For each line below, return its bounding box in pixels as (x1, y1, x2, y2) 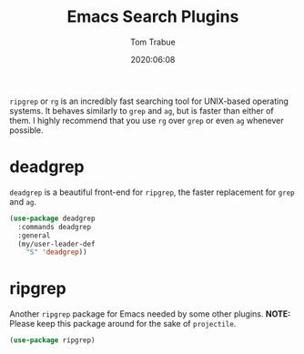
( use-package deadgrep (9, 214, 96, 223)
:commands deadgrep (17, 222, 92, 231)
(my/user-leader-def (17, 239, 96, 248)
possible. (9, 125, 44, 136)
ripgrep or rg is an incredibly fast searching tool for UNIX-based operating (9, 96, 289, 106)
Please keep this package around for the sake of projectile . (9, 319, 237, 329)
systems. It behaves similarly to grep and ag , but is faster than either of (9, 105, 275, 116)
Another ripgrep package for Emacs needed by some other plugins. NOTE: (9, 308, 291, 319)
